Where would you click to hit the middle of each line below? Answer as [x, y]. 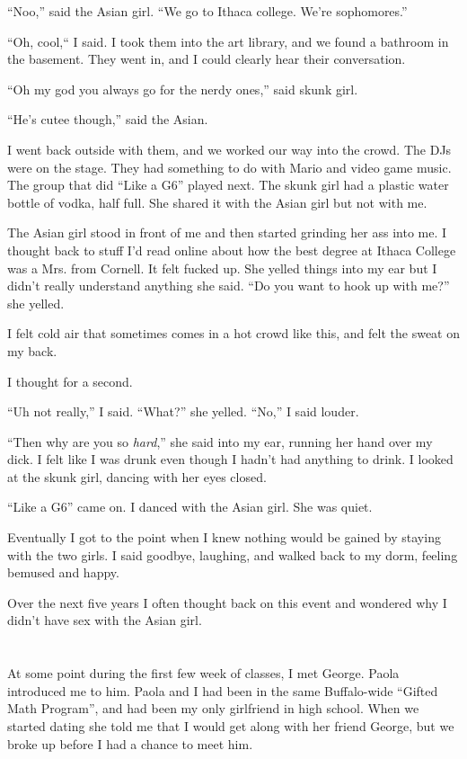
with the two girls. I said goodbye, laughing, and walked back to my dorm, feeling [233, 554]
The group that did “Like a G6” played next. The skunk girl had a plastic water [228, 185]
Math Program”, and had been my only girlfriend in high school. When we [213, 708]
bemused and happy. [63, 572]
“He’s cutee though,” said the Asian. [108, 119]
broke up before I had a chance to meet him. [130, 743]
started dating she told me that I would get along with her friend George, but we [231, 726]
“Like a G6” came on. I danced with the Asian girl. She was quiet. [190, 507]
